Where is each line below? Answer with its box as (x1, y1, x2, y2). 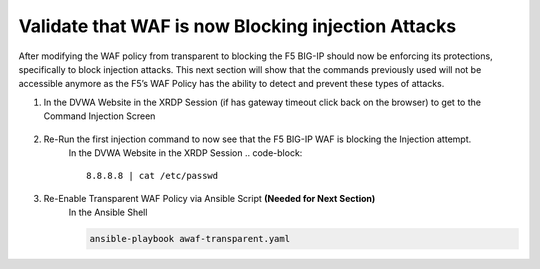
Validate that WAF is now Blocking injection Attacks (18, 15, 457, 37)
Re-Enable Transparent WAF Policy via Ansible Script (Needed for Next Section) (43, 192, 376, 204)
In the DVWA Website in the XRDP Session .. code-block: (68, 146, 303, 159)
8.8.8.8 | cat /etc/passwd (86, 170, 219, 182)
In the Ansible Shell (68, 206, 148, 219)
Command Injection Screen (43, 110, 156, 122)
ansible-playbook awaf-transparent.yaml (89, 233, 290, 245)
